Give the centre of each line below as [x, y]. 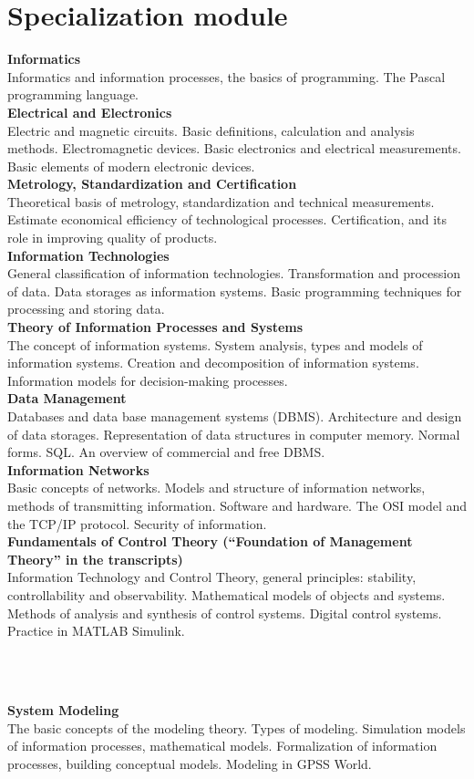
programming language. [73, 94]
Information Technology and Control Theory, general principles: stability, [212, 577]
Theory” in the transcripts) [95, 559]
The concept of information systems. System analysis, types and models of [215, 344]
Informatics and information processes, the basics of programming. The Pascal [227, 76]
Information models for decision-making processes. [148, 380]
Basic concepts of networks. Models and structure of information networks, [216, 488]
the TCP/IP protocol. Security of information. [137, 523]
